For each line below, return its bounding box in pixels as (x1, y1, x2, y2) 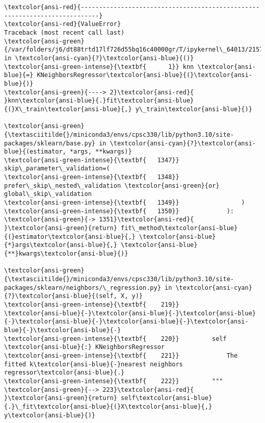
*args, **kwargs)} (69, 148, 132, 156)
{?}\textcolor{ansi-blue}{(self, (4, 292, 117, 300)
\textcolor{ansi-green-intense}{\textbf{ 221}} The (4, 352, 238, 359)
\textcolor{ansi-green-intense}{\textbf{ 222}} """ (4, 377, 223, 385)
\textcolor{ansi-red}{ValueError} (4, 20, 121, 28)
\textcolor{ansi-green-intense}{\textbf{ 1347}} (4, 156, 179, 164)
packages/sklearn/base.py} (4, 139, 95, 147)
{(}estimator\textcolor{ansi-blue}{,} (4, 233, 136, 240)
